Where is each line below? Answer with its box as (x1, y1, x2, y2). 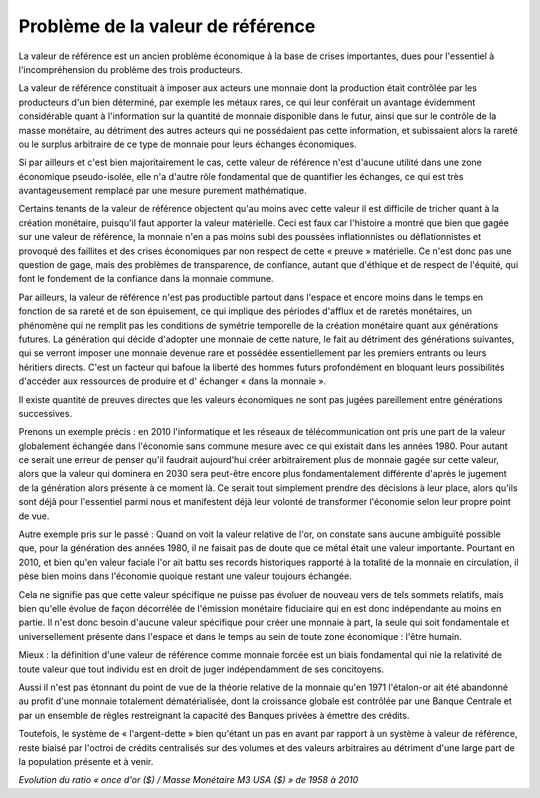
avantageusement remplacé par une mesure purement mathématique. (18, 185, 307, 197)
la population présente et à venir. (18, 755, 154, 767)
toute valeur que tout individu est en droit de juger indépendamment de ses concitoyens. (18, 663, 385, 675)
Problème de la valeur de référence (18, 15, 316, 37)
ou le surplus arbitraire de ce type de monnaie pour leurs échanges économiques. (18, 138, 357, 150)
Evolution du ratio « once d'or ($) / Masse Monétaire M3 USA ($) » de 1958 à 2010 (18, 774, 359, 786)
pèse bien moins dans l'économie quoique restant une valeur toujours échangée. (18, 570, 352, 582)
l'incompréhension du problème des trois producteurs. (18, 63, 244, 75)
